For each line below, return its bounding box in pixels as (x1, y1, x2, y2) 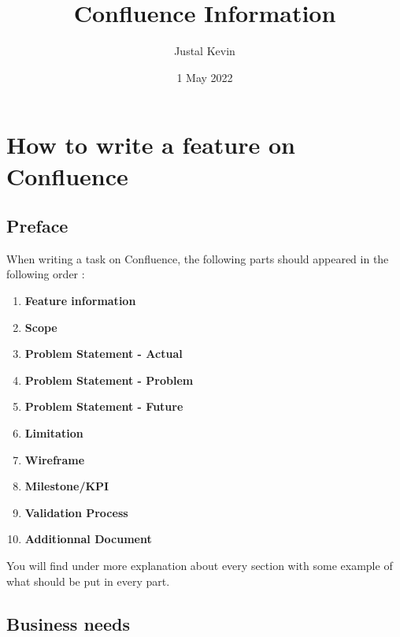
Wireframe (24, 451, 85, 468)
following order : (6, 266, 85, 282)
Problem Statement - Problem (24, 371, 194, 388)
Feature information (24, 292, 136, 309)
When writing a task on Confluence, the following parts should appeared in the (6, 250, 389, 266)
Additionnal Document (24, 531, 152, 547)
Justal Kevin (174, 43, 235, 59)
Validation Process (24, 504, 128, 520)
